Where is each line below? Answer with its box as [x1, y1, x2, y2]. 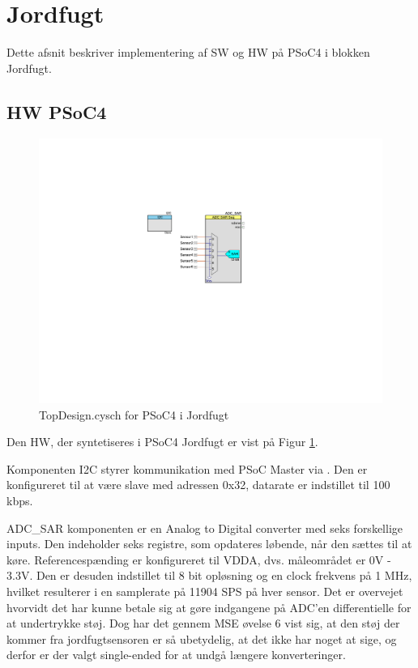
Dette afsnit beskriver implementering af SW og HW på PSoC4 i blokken [6, 44, 370, 61]
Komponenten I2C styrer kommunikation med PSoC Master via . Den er [6, 460, 368, 477]
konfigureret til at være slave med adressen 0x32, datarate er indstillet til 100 [6, 476, 390, 493]
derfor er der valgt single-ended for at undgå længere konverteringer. [6, 646, 346, 663]
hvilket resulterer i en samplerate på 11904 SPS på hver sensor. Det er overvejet [6, 582, 403, 599]
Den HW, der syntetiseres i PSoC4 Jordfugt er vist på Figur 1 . [6, 433, 318, 450]
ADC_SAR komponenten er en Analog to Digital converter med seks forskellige [6, 519, 403, 536]
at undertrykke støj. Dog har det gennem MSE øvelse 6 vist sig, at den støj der [6, 615, 400, 632]
